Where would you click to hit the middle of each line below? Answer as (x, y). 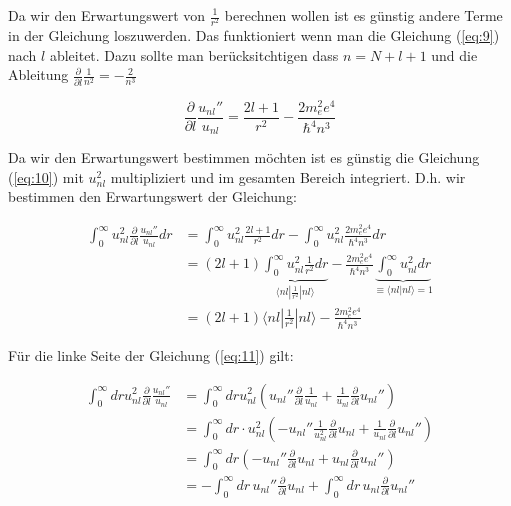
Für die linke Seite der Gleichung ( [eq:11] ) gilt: (151, 354)
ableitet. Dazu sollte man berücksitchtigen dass (194, 54)
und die (454, 54)
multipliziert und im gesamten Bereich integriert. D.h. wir (288, 176)
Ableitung (38, 74)
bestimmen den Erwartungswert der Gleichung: (152, 196)
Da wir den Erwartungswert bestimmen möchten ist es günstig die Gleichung (244, 157)
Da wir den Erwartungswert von (107, 15)
